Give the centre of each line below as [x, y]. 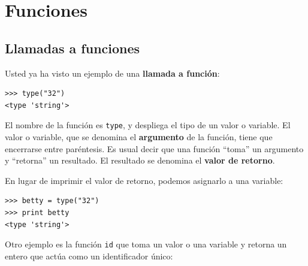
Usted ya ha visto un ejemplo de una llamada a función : [112, 73]
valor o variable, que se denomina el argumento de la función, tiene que [139, 137]
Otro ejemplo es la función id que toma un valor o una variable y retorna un [146, 244]
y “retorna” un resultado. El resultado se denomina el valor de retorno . [140, 160]
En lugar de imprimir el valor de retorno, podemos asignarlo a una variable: [144, 180]
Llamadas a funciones [73, 48]
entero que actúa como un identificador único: [89, 256]
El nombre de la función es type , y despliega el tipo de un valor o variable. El [148, 125]
